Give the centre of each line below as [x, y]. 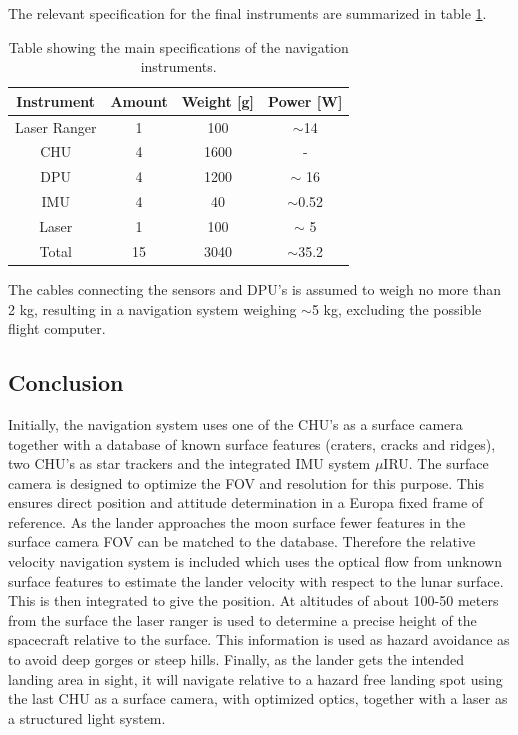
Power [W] [305, 100]
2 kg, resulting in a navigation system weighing [152, 308]
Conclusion [66, 382]
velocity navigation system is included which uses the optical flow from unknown [255, 561]
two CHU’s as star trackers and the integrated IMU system [189, 463]
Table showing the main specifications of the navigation [178, 46]
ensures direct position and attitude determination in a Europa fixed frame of [246, 502]
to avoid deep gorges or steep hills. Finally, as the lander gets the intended [236, 659]
